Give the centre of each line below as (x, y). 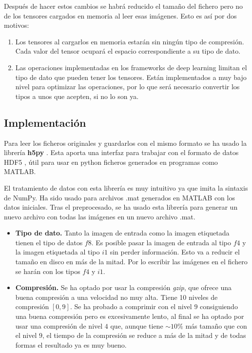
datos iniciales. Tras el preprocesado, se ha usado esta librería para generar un (121, 207)
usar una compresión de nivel (59, 325)
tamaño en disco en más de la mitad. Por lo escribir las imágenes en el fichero (131, 262)
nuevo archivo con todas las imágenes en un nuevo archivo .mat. (100, 216)
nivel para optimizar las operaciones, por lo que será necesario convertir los (127, 87)
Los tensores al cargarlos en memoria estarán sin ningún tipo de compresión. (130, 41)
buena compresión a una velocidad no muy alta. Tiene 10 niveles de (116, 297)
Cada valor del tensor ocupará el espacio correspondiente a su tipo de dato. (128, 51)
